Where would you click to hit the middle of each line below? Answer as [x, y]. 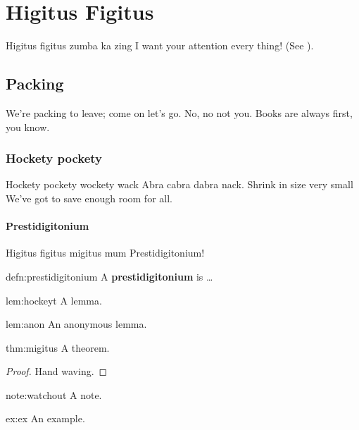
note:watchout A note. [54, 394]
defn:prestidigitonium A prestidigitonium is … [109, 276]
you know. [28, 127]
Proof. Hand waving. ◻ [57, 371]
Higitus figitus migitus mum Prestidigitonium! [105, 253]
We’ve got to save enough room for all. [89, 198]
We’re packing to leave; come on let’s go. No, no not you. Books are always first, [179, 112]
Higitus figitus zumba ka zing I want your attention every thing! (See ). [160, 45]
